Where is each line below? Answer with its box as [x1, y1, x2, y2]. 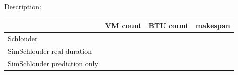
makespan [195, 20, 230, 31]
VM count [105, 20, 142, 31]
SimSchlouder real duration [8, 45, 92, 56]
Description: [4, 1, 41, 11]
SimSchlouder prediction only [8, 58, 98, 68]
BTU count [148, 20, 189, 31]
